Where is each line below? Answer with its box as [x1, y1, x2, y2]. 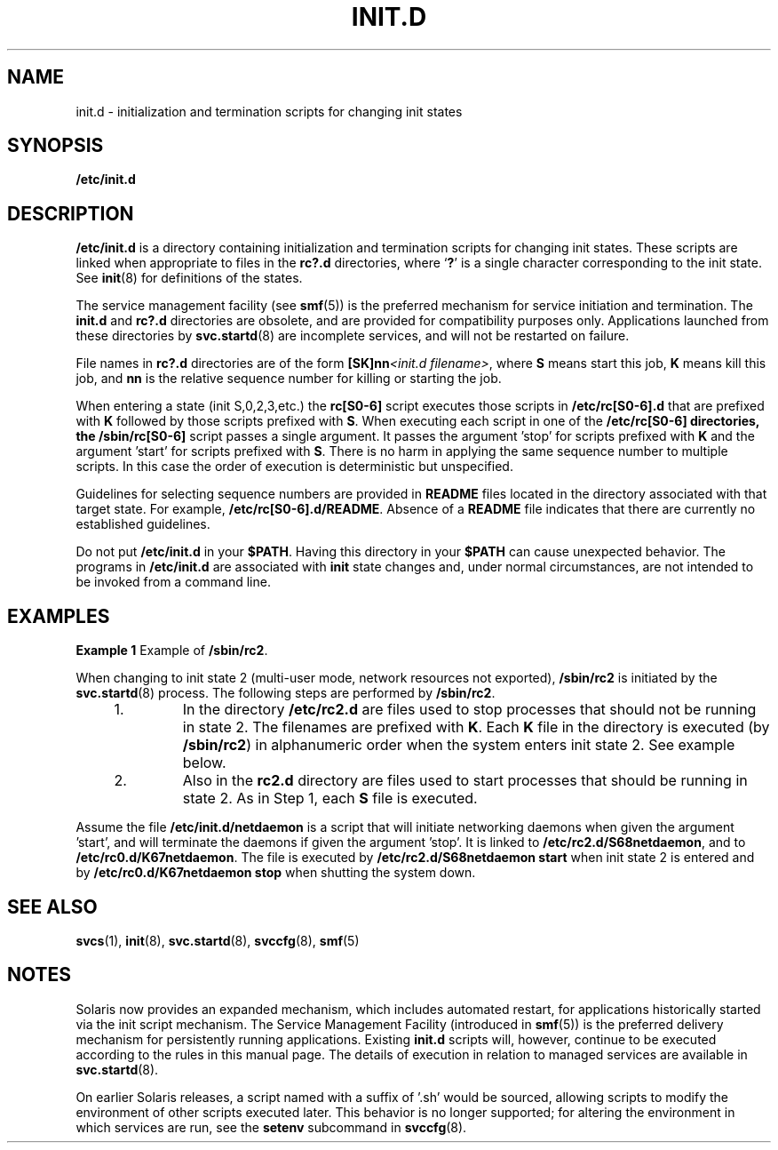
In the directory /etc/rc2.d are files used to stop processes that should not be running [182, 700, 757, 719]
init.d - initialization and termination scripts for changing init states [75, 103, 463, 119]
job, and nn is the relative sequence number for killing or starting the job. [75, 371, 502, 387]
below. [182, 754, 226, 772]
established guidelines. [75, 516, 210, 532]
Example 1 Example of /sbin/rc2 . [75, 643, 268, 659]
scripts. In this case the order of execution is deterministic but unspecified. [75, 459, 513, 475]
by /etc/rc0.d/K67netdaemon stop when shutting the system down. [75, 865, 476, 881]
